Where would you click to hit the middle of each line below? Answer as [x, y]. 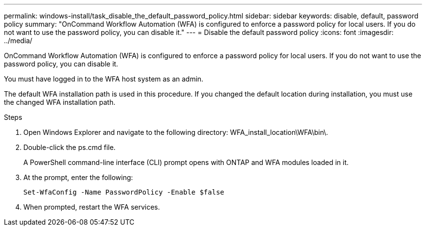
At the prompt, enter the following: [78, 177]
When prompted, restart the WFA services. [92, 207]
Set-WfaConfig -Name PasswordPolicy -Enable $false [124, 192]
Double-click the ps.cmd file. [70, 147]
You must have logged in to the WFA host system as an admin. [104, 79]
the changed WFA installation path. [60, 102]
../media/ [18, 41]
